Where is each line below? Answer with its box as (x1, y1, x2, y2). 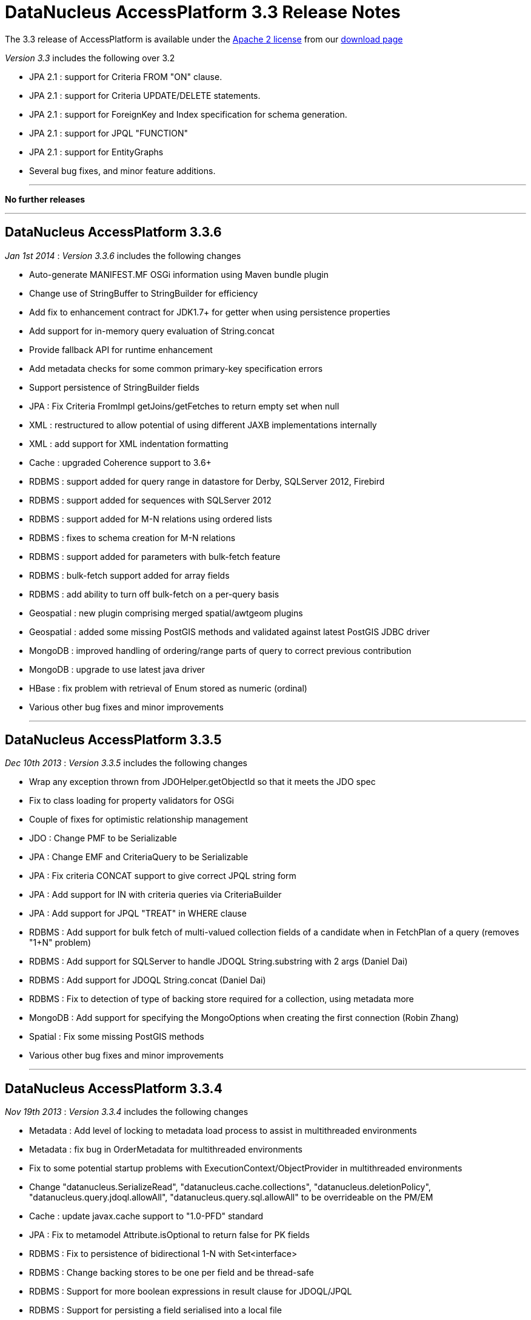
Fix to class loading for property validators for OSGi (29, 795, 234, 806)
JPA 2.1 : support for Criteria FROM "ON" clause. (29, 71, 222, 82)
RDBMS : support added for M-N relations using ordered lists (29, 513, 272, 524)
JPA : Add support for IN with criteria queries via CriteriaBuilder (29, 889, 282, 900)
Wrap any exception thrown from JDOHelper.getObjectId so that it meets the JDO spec (29, 776, 376, 787)
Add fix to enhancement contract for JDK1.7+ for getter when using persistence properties (29, 306, 390, 317)
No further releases (5, 194, 85, 204)
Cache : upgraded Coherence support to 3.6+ (29, 457, 212, 468)
